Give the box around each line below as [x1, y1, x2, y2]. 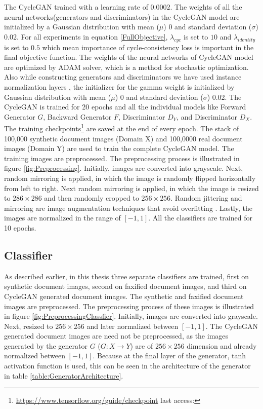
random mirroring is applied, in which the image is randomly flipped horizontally [4, 172, 256, 183]
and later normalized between [86, 320, 179, 331]
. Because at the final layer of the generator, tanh [93, 350, 246, 361]
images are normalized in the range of [4, 212, 121, 223]
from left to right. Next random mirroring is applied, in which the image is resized [4, 182, 259, 193]
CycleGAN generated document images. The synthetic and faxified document [4, 290, 244, 301]
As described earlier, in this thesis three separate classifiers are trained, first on [4, 271, 249, 281]
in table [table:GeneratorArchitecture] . [4, 370, 123, 381]
